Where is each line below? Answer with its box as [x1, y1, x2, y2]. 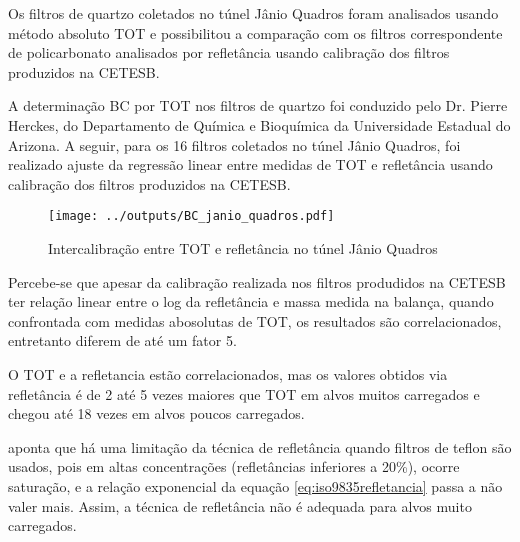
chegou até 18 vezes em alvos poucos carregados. [8, 403, 305, 424]
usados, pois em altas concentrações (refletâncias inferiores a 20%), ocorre [8, 456, 460, 477]
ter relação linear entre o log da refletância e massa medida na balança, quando [8, 291, 494, 312]
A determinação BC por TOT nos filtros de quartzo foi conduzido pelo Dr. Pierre [8, 95, 508, 116]
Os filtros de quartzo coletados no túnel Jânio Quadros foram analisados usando [8, 3, 499, 23]
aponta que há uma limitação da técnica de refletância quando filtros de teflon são [8, 436, 512, 457]
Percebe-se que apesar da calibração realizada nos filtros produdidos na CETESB [8, 271, 506, 292]
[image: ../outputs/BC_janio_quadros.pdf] [48, 209, 335, 224]
